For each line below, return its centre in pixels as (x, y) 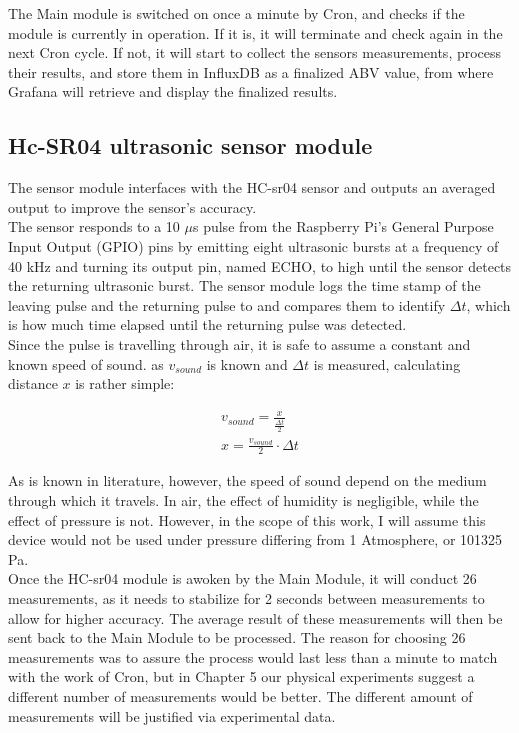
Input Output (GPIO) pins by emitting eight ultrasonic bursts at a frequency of (253, 245)
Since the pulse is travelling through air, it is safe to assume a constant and (239, 343)
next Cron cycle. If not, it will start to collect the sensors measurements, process (255, 52)
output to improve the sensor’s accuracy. (132, 206)
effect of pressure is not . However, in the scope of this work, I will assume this (247, 519)
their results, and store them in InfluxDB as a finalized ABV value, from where (251, 71)
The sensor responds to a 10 (94, 226)
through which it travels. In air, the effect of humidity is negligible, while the (243, 499)
